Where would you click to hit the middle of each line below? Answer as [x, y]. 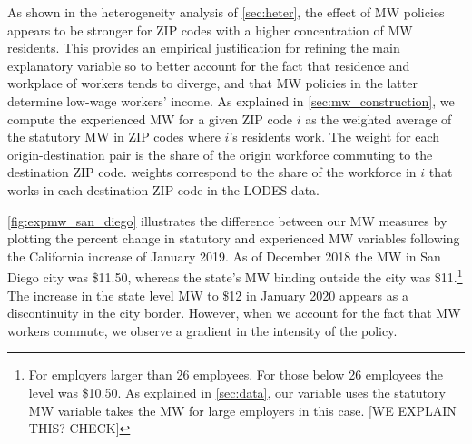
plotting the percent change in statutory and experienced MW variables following [234, 238]
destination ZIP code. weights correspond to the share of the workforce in [212, 172]
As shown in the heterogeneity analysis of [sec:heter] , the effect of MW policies [226, 12]
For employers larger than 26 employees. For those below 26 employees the [236, 375]
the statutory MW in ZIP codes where [114, 137]
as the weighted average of [379, 118]
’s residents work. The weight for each [334, 137]
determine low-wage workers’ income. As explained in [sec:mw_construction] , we [231, 100]
